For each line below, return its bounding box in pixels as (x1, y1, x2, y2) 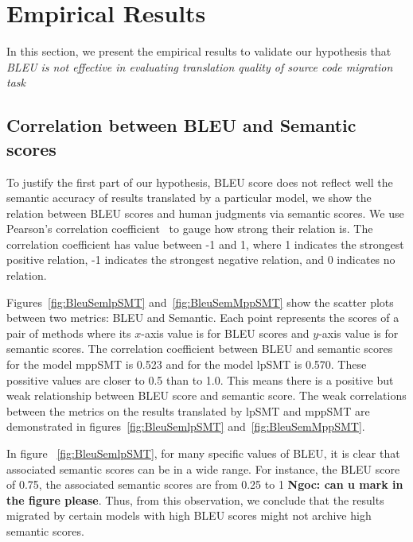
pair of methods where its (6, 324, 131, 341)
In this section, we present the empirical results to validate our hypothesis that (6, 43, 392, 60)
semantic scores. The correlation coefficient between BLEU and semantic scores (6, 340, 393, 357)
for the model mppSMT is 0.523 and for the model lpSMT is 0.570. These (6, 356, 367, 373)
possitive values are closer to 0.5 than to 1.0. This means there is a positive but (6, 371, 394, 388)
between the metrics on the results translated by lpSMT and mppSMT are (6, 402, 370, 419)
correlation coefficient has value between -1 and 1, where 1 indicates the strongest (6, 235, 404, 252)
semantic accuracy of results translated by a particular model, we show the (6, 189, 372, 206)
